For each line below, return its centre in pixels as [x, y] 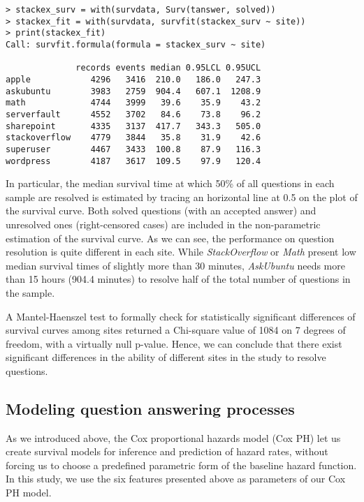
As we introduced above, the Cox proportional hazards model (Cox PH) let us [173, 437]
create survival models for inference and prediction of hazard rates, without [167, 451]
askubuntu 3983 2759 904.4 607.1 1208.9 [133, 91]
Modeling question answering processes [150, 408]
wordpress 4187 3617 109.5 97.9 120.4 [133, 161]
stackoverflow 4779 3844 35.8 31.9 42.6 [133, 138]
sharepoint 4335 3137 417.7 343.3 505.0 [133, 126]
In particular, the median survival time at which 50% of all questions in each [170, 183]
